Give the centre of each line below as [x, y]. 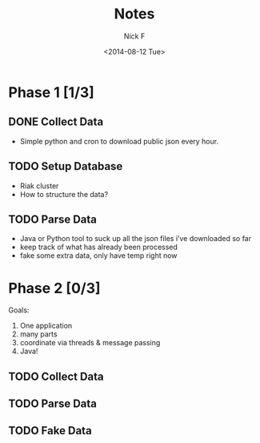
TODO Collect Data [56, 376]
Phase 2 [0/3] [55, 288]
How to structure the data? [64, 194]
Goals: [19, 310]
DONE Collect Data [56, 122]
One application [46, 326]
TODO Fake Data [50, 431]
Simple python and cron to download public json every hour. [119, 141]
